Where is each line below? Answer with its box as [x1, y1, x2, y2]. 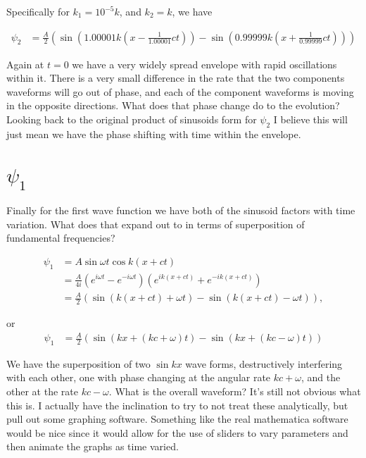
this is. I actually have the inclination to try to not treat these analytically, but [6, 397, 348, 412]
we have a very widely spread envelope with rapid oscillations [72, 56, 337, 71]
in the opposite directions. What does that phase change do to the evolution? [6, 98, 340, 113]
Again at [6, 56, 44, 71]
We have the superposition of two [6, 356, 151, 371]
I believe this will [273, 112, 348, 126]
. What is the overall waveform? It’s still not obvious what [108, 384, 361, 399]
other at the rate [6, 384, 78, 399]
